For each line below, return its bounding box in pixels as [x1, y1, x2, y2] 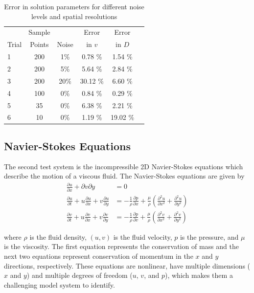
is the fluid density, [29, 231, 87, 242]
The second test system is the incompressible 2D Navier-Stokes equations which [4, 161, 243, 171]
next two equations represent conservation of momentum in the [4, 250, 193, 261]
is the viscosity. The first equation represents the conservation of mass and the [4, 241, 239, 251]
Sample [28, 27, 50, 37]
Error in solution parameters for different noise [4, 1, 144, 11]
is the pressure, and [180, 231, 239, 242]
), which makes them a [165, 270, 233, 280]
